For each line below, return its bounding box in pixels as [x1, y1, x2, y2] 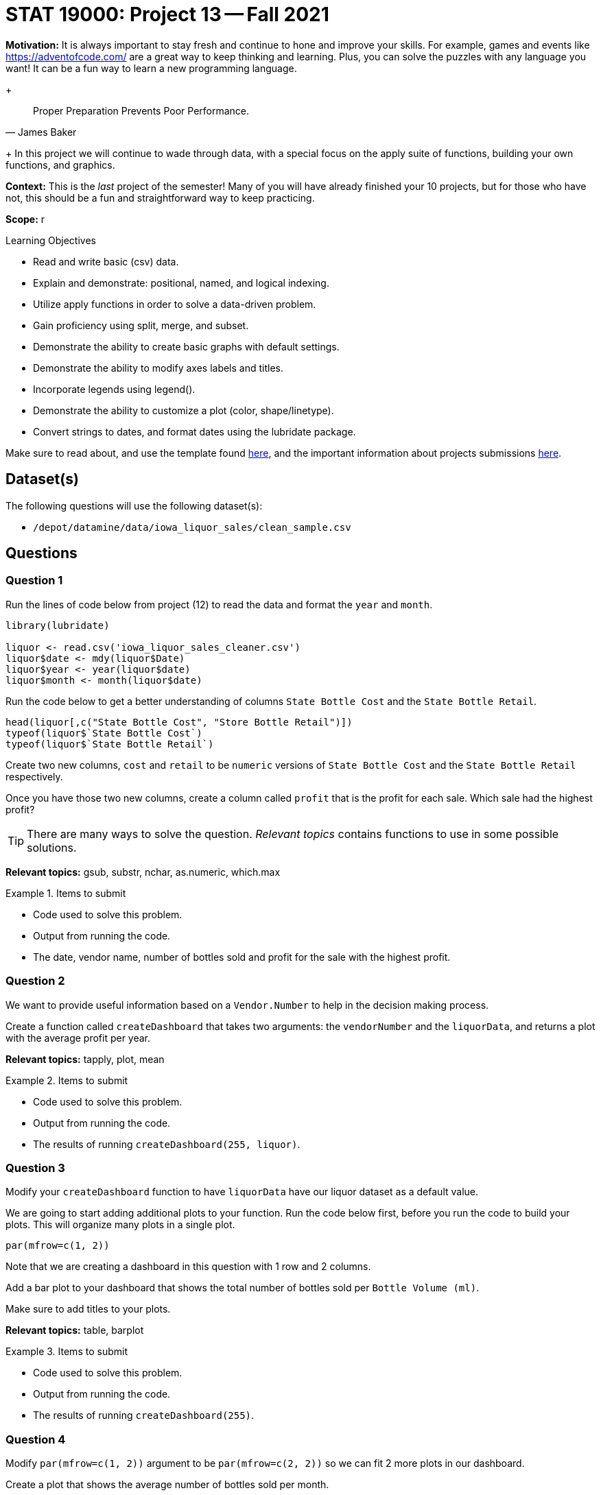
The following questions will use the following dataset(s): [5, 499, 263, 512]
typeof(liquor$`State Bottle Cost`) [5, 727, 202, 739]
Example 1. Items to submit [5, 887, 126, 899]
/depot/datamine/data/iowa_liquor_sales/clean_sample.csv [33, 521, 351, 533]
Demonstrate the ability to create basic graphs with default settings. [33, 340, 340, 352]
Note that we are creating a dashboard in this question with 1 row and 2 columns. [5, 1260, 371, 1273]
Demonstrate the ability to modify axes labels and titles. [33, 361, 283, 374]
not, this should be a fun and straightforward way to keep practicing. [5, 191, 315, 204]
